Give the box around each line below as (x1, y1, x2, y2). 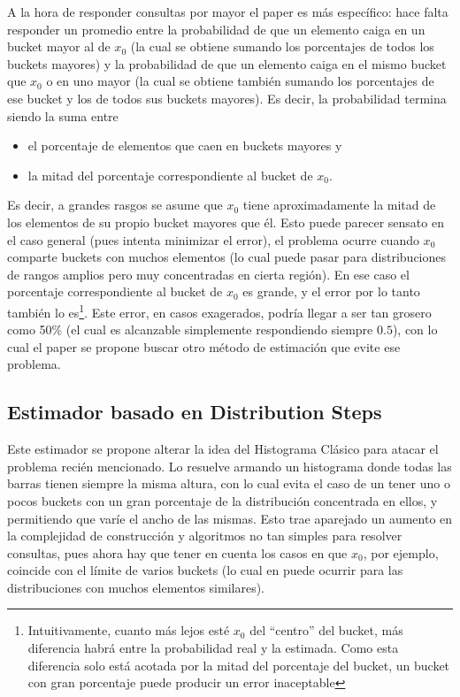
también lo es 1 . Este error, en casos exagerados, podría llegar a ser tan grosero (7, 300, 432, 321)
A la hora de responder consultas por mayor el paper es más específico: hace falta (7, 3, 448, 20)
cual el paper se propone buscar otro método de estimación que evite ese (7, 337, 401, 356)
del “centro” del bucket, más (249, 621, 403, 640)
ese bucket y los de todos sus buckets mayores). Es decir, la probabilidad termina (7, 88, 447, 107)
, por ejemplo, (363, 543, 439, 562)
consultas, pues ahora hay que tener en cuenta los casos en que (7, 543, 348, 562)
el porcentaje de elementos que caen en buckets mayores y (27, 136, 342, 155)
